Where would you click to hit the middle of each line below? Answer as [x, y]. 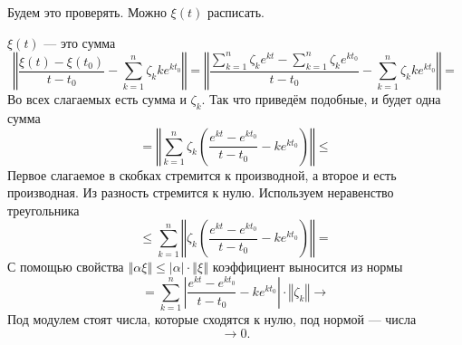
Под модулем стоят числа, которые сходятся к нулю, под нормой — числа [212, 319]
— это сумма [80, 42]
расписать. [236, 12]
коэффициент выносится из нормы [308, 267]
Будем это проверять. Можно [87, 12]
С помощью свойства [66, 267]
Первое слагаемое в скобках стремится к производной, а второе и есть [202, 174]
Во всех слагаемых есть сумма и [97, 99]
